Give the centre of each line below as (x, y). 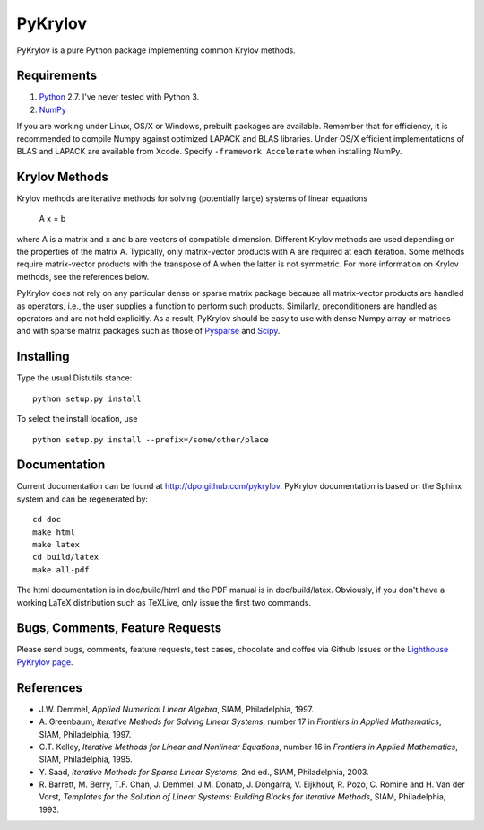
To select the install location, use (77, 419)
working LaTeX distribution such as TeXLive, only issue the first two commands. (164, 602)
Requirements (57, 76)
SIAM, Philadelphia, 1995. (86, 759)
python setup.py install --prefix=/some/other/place (151, 439)
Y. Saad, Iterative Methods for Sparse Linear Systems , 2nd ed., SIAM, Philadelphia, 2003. (204, 772)
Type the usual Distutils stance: (74, 378)
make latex (56, 544)
